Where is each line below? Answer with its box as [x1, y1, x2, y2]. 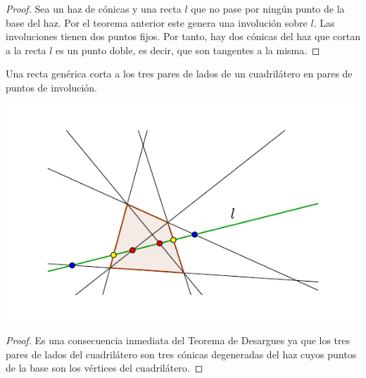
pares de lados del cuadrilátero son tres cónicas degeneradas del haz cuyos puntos [6, 346, 357, 361]
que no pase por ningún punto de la [191, 1, 345, 15]
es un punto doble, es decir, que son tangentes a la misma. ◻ [56, 42, 320, 57]
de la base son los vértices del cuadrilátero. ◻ [6, 360, 203, 375]
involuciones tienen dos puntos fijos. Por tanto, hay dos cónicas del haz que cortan [6, 29, 360, 44]
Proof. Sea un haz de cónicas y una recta [6, 1, 182, 15]
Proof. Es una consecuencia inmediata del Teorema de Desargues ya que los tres [6, 332, 351, 347]
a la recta [6, 42, 46, 57]
